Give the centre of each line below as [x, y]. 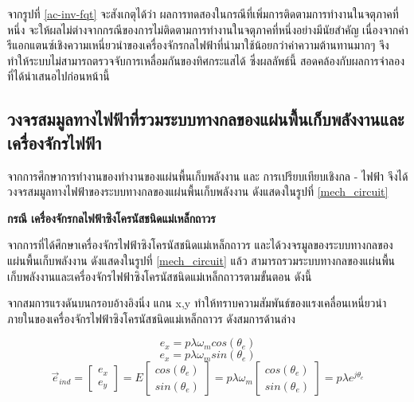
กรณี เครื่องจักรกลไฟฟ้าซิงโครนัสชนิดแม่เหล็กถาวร [111, 218]
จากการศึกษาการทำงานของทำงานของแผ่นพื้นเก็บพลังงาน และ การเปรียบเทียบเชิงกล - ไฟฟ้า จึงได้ [208, 176]
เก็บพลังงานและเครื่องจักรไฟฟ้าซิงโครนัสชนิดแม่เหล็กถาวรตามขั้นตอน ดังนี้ [160, 276]
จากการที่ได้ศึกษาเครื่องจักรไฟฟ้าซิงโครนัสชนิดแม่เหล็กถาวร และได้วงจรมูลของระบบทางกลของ [200, 245]
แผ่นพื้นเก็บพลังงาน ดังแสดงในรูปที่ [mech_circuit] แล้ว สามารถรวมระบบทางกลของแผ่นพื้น [201, 260]
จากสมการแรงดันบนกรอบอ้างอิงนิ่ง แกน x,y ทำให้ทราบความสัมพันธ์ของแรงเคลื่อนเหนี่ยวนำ [197, 303]
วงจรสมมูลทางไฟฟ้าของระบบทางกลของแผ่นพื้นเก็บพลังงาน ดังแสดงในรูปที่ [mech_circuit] [198, 191]
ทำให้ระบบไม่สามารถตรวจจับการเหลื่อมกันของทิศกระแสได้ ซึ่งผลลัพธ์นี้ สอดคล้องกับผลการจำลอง [206, 60]
